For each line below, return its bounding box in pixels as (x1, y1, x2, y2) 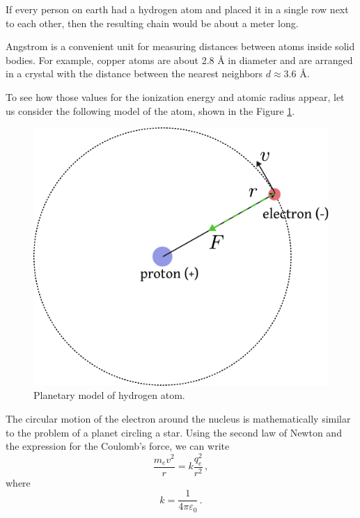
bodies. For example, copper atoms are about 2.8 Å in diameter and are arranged (6, 52, 353, 67)
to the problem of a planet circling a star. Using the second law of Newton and (6, 425, 342, 439)
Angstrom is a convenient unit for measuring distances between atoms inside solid (6, 39, 355, 54)
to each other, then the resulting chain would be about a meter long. (6, 15, 299, 30)
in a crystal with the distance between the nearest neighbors (6, 66, 263, 81)
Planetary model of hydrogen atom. (33, 388, 185, 402)
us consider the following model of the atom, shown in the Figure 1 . (6, 103, 295, 118)
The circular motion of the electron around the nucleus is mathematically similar (6, 411, 351, 425)
